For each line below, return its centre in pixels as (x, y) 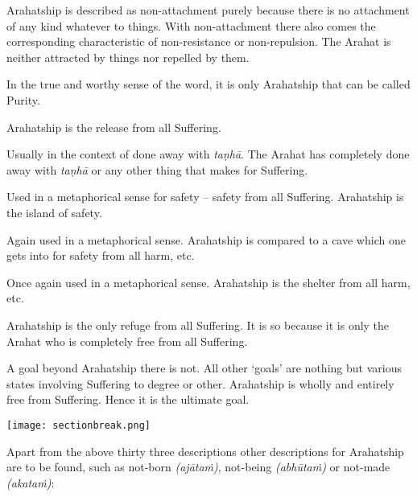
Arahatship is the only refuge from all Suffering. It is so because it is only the (198, 324)
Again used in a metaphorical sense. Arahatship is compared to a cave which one (206, 239)
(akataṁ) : (31, 482)
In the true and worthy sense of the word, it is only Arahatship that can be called (208, 84)
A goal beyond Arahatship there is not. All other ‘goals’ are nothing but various (204, 368)
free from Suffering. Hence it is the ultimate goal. (128, 399)
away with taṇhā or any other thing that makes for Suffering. (157, 169)
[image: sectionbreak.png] (78, 425)
